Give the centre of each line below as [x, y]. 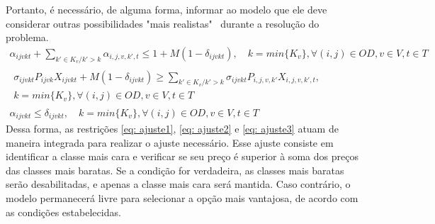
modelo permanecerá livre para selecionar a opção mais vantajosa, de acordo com [182, 197]
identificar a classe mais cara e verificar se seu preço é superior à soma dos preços [182, 156]
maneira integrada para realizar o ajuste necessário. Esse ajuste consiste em [170, 142]
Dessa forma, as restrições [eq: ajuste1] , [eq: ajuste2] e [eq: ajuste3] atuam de [172, 128]
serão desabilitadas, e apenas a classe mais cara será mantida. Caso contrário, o [178, 184]
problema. [27, 37]
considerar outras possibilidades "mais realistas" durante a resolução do [163, 23]
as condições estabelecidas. [63, 212]
